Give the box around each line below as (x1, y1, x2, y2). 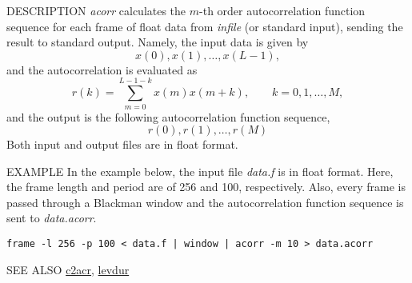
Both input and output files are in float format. (6, 136, 238, 153)
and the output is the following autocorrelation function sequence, (6, 108, 330, 125)
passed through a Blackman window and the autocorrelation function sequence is (6, 193, 404, 210)
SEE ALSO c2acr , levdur (6, 261, 130, 277)
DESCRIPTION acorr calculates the (6, 2, 186, 18)
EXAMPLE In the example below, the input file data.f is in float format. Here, (6, 162, 394, 179)
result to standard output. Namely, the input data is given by (6, 34, 309, 50)
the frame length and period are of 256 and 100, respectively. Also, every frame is (6, 178, 406, 195)
